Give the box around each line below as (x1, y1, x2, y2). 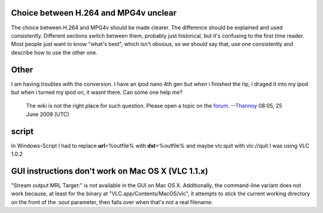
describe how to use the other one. (11, 48, 98, 56)
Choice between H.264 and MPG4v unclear (11, 8, 177, 18)
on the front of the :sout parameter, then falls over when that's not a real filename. (11, 198, 214, 206)
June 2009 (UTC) (26, 111, 69, 118)
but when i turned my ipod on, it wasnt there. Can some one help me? (11, 89, 183, 96)
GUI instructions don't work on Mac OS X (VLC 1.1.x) (11, 166, 209, 176)
